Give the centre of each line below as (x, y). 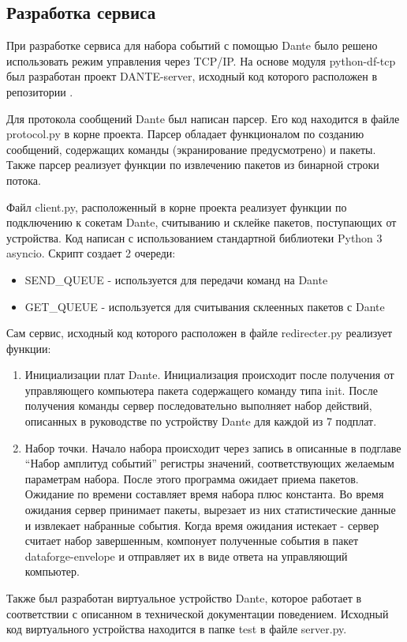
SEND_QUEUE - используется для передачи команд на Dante (176, 279)
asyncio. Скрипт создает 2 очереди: (91, 253)
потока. (24, 180)
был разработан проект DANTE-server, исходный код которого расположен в (192, 76)
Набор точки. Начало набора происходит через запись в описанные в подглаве (213, 447)
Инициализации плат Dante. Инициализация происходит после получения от (209, 375)
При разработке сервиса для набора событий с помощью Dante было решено (192, 45)
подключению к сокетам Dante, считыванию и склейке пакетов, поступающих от (202, 222)
